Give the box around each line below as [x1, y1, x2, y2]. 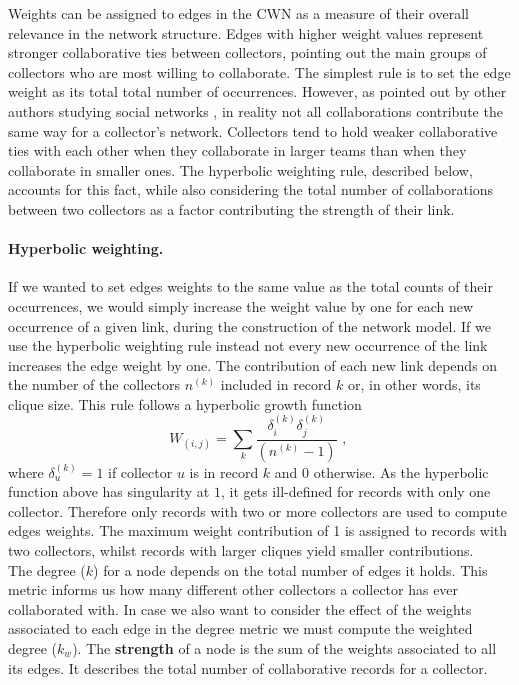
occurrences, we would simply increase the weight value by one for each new [8, 295, 474, 316]
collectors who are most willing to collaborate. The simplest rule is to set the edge [8, 61, 511, 82]
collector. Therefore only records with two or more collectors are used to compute [8, 500, 508, 521]
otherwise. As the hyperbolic [313, 461, 489, 482]
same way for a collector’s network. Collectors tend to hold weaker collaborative [8, 120, 498, 141]
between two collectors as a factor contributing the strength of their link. [8, 198, 455, 219]
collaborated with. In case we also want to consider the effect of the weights [8, 598, 472, 619]
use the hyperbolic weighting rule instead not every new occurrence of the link [8, 335, 488, 356]
